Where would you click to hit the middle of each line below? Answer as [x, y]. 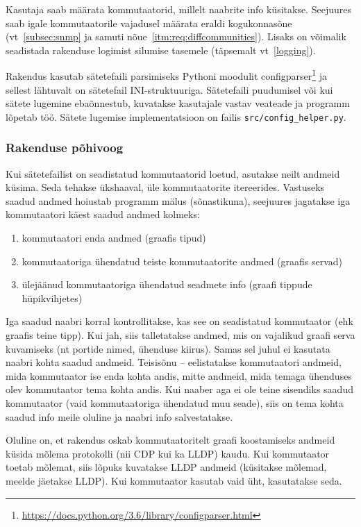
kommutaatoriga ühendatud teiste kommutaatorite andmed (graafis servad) [182, 261]
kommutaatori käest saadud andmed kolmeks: [103, 214]
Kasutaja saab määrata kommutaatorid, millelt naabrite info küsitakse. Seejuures [178, 9]
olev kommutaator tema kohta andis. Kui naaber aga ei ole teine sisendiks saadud [179, 389]
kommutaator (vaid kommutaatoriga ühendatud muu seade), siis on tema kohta [175, 403]
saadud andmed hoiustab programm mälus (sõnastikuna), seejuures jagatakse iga [178, 200]
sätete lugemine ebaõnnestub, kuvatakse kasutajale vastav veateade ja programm [178, 103]
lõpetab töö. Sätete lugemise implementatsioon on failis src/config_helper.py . [176, 116]
